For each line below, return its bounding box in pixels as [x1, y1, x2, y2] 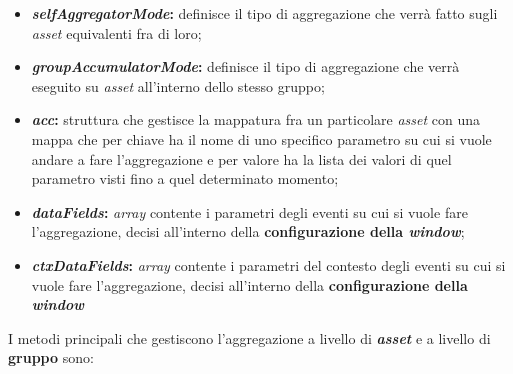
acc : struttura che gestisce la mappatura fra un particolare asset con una [31, 109, 481, 130]
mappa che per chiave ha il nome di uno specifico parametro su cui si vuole [31, 128, 492, 149]
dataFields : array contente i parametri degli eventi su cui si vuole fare [31, 201, 468, 222]
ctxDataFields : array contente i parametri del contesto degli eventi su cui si [31, 254, 506, 275]
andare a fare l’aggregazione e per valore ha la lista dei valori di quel [31, 148, 452, 169]
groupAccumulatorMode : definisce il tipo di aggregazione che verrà [31, 56, 460, 77]
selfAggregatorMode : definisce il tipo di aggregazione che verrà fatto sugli [31, 3, 498, 23]
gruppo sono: [8, 347, 94, 368]
